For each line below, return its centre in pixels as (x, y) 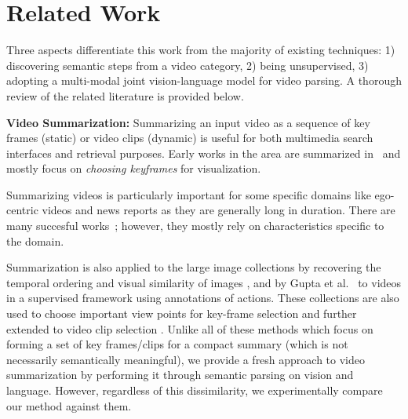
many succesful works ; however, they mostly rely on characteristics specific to (195, 226)
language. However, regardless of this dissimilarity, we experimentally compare (195, 390)
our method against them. (69, 405)
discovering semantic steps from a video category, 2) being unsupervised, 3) (188, 65)
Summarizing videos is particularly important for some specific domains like (189, 194)
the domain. (35, 240)
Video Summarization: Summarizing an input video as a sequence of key (188, 122)
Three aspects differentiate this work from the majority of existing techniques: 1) (201, 50)
